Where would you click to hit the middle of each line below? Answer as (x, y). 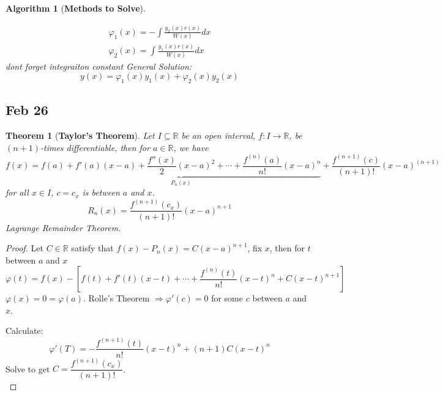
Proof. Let (24, 248)
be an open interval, (218, 135)
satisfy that (92, 248)
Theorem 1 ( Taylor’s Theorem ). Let (80, 135)
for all (17, 192)
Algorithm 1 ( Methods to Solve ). (76, 8)
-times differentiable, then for (95, 147)
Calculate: (24, 330)
